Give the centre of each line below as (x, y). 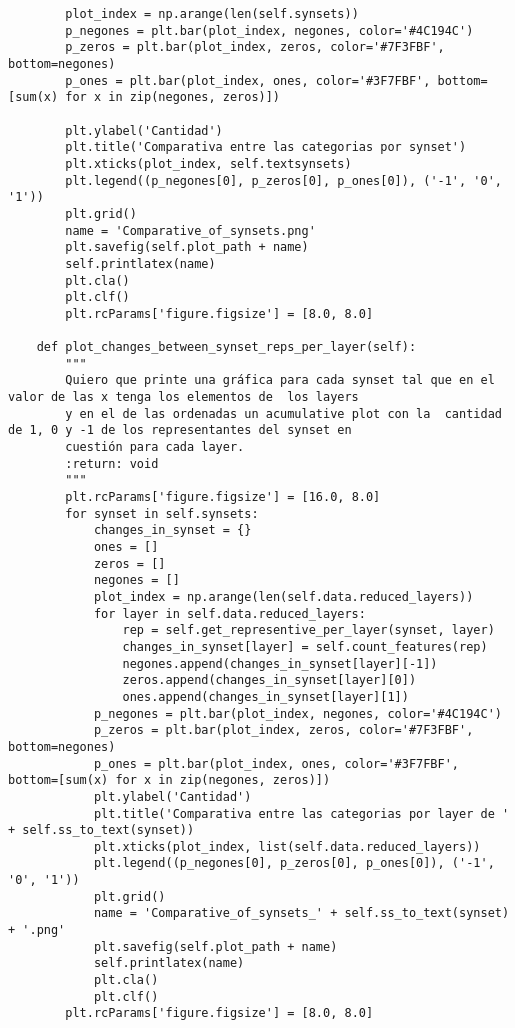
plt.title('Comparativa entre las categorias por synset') (266, 147)
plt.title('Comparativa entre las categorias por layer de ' (301, 813)
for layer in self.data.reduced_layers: (229, 613)
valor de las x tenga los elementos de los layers (183, 397)
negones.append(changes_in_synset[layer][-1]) (280, 663)
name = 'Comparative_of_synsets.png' (190, 230)
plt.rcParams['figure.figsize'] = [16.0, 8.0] (223, 497)
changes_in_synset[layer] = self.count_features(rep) (305, 646)
